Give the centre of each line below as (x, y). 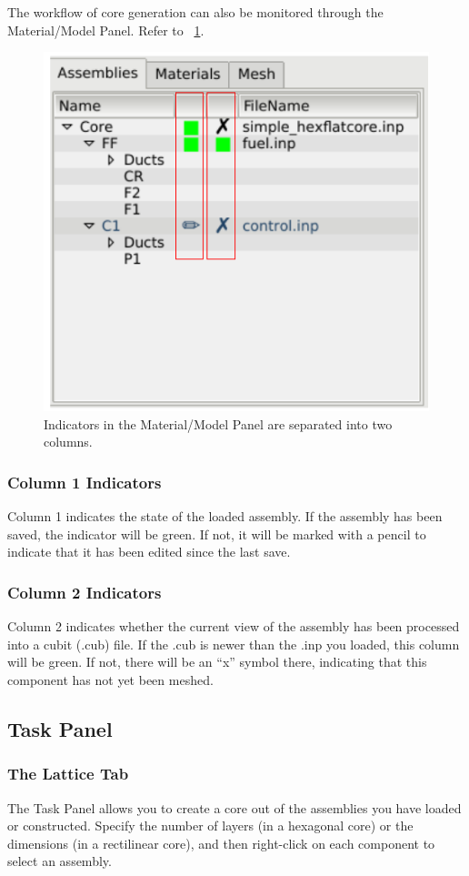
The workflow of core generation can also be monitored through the (195, 12)
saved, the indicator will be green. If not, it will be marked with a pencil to (217, 534)
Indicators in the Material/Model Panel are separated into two (218, 423)
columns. (68, 442)
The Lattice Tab (68, 774)
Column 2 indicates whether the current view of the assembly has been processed (234, 626)
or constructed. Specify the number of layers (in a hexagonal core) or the (210, 826)
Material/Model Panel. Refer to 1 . (106, 30)
